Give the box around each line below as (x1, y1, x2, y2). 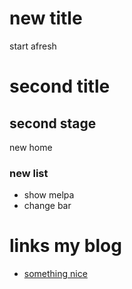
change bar (23, 200, 72, 212)
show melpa (23, 189, 75, 201)
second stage (9, 115, 97, 132)
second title (9, 75, 111, 98)
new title (9, 7, 83, 30)
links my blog (9, 235, 122, 257)
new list (9, 166, 49, 180)
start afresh (9, 40, 57, 52)
